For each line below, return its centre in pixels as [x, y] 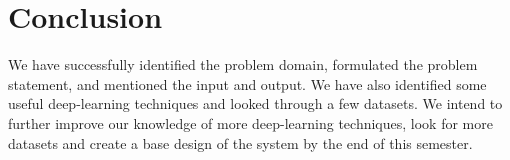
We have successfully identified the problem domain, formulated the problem [243, 64]
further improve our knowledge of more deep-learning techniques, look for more [250, 122]
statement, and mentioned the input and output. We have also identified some [247, 83]
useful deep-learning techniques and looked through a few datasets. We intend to [255, 103]
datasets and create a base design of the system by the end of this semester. [240, 142]
